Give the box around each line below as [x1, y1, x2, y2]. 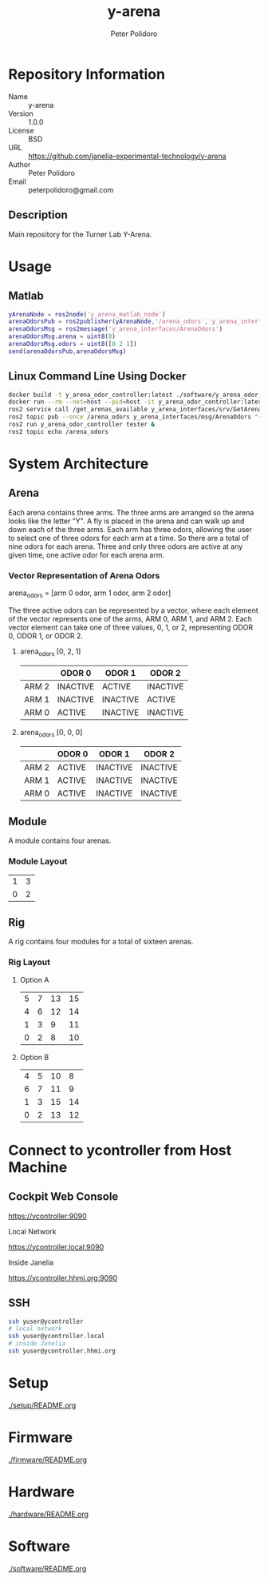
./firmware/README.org [8, 1455, 88, 1464]
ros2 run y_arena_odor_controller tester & [8, 420, 156, 429]
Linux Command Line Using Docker [8, 370, 187, 383]
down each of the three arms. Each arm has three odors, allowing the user [8, 524, 253, 534]
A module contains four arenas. [8, 836, 112, 845]
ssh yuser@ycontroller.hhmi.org [8, 1347, 116, 1356]
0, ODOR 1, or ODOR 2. [8, 630, 84, 641]
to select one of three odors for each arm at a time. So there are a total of [8, 533, 250, 542]
